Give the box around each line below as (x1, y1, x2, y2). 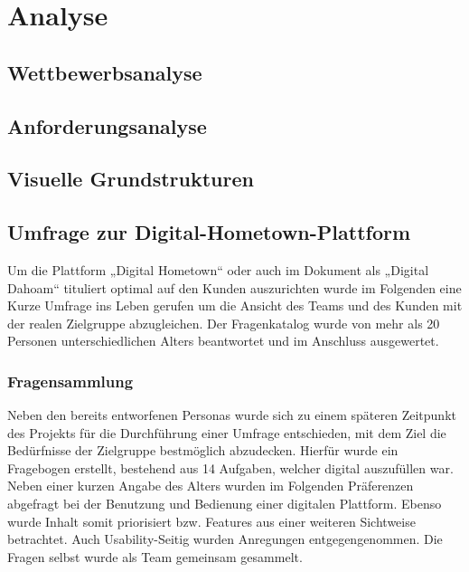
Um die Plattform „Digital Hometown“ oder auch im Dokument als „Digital (7, 260, 429, 279)
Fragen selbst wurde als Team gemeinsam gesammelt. (7, 547, 303, 566)
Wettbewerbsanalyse (7, 58, 202, 86)
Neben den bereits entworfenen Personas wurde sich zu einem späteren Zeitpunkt (7, 405, 456, 424)
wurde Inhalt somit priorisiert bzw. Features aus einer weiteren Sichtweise (7, 511, 416, 530)
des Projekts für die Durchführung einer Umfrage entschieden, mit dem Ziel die (7, 423, 446, 442)
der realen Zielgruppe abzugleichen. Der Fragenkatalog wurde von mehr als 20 (7, 313, 440, 332)
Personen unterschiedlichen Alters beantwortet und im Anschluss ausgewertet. (7, 331, 439, 350)
